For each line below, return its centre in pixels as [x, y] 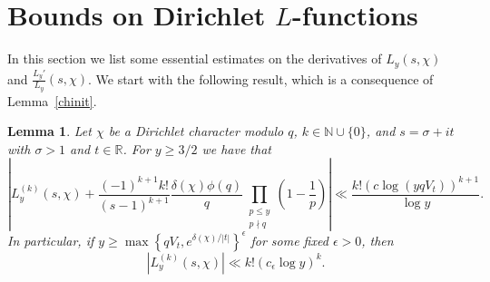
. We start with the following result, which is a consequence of [260, 78]
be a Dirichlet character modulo [196, 131]
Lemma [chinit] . [52, 100]
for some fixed [289, 240]
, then [377, 240]
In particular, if [51, 240]
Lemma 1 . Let [49, 131]
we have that [236, 148]
